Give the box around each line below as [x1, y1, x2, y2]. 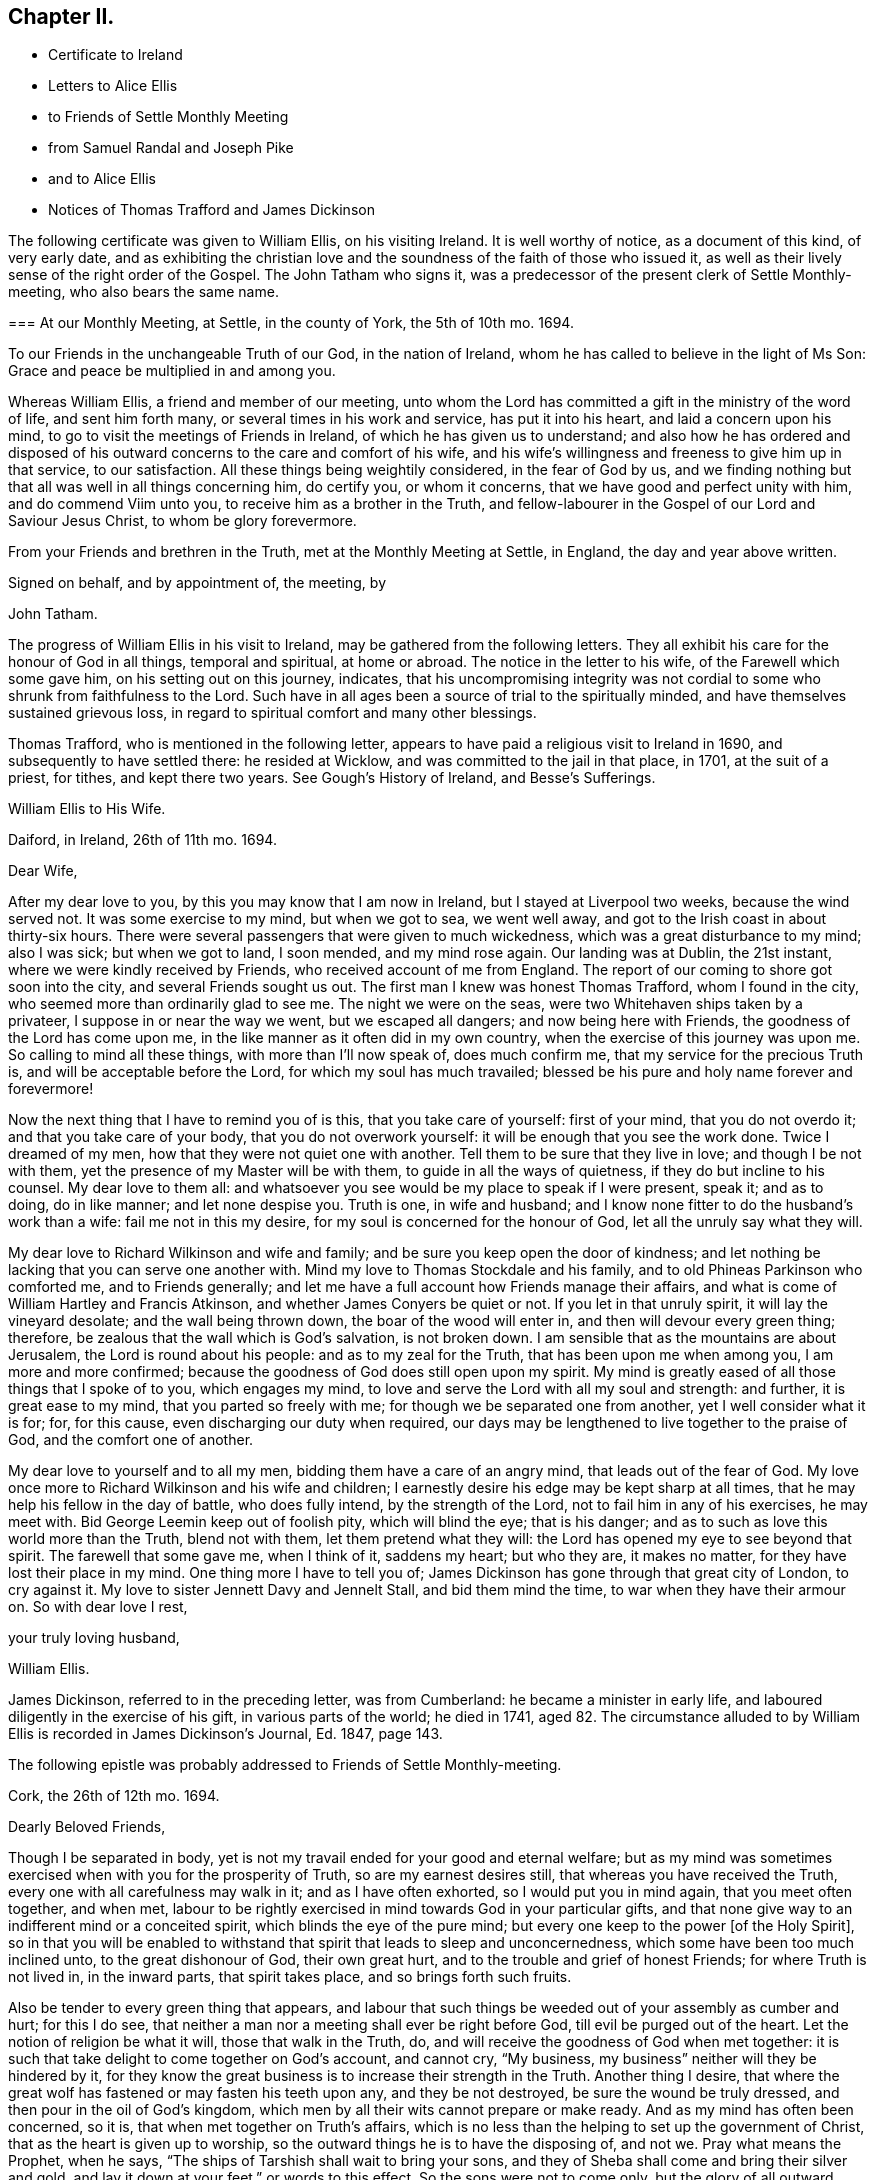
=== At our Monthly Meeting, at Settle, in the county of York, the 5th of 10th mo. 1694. [8, 314, 574, 332]
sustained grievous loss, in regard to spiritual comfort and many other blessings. [8, 704, 537, 722]
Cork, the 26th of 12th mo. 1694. [8, 1787, 220, 1805]
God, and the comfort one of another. [8, 1431, 254, 1449]
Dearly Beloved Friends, [8, 1818, 166, 1836]
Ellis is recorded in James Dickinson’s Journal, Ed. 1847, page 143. [8, 1725, 443, 1743]
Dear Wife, [8, 862, 78, 880]
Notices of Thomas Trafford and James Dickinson [48, 201, 375, 219]
